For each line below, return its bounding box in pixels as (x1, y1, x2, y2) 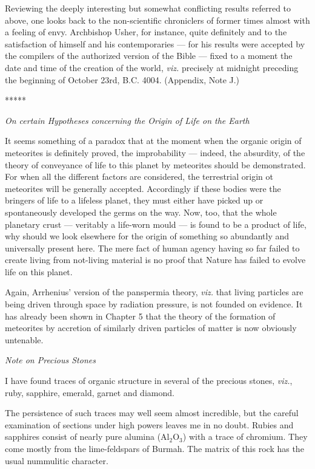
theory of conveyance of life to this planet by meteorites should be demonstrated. (5, 158, 306, 171)
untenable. (5, 333, 44, 346)
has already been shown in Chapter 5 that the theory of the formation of (5, 309, 276, 322)
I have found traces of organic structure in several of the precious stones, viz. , (5, 374, 293, 387)
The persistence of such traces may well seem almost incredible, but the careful (5, 406, 299, 419)
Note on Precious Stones (5, 354, 96, 366)
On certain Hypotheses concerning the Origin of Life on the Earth (5, 114, 250, 126)
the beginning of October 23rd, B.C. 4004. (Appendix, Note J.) (5, 73, 240, 86)
